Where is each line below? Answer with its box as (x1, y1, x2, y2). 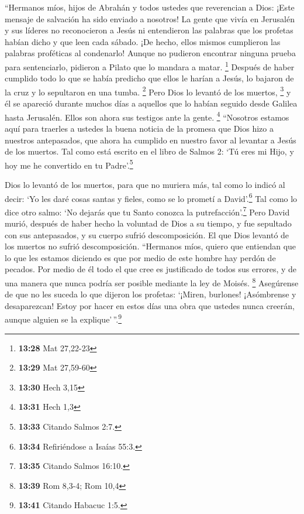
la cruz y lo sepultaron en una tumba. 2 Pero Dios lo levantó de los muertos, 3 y (5, 84, 291, 98)
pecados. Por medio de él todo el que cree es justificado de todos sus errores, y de (5, 263, 297, 275)
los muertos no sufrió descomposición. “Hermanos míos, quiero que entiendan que (5, 240, 296, 252)
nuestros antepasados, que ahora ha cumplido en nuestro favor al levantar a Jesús (5, 133, 296, 146)
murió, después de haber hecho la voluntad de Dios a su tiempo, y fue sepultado (5, 217, 292, 229)
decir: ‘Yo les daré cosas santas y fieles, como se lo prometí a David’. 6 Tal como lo (5, 190, 298, 204)
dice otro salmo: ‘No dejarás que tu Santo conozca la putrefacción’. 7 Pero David (5, 204, 290, 218)
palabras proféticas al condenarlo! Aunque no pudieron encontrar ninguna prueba (5, 47, 296, 59)
